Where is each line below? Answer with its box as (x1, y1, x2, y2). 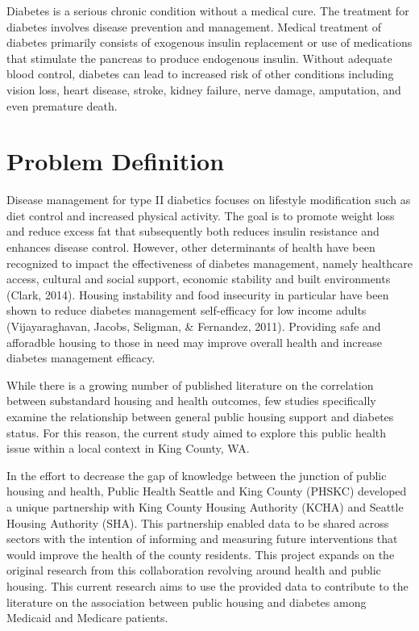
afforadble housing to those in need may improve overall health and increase (6, 333, 382, 350)
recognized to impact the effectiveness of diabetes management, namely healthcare (6, 254, 413, 271)
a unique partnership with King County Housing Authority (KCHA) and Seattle (6, 498, 404, 515)
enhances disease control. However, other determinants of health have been (6, 239, 375, 256)
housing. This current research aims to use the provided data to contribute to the (6, 577, 409, 594)
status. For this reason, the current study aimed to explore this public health (6, 424, 387, 441)
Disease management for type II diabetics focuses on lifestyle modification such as (6, 191, 411, 208)
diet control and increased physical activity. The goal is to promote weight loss (6, 207, 395, 224)
